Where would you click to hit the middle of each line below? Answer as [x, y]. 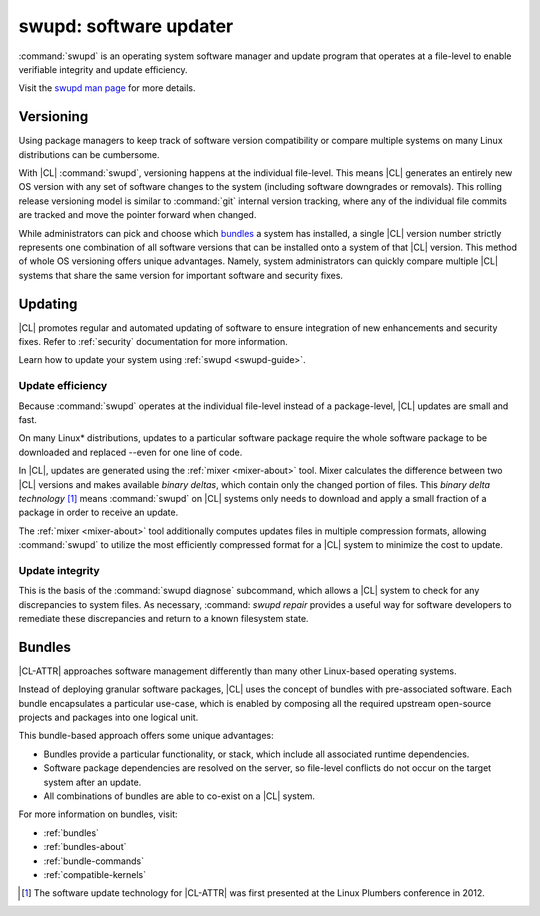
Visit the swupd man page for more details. [107, 88]
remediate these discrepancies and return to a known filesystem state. [163, 619]
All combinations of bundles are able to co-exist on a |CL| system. [179, 796]
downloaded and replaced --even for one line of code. [130, 452]
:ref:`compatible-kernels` [95, 874]
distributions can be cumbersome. [89, 154]
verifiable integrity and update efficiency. [103, 69]
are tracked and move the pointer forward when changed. [137, 215]
